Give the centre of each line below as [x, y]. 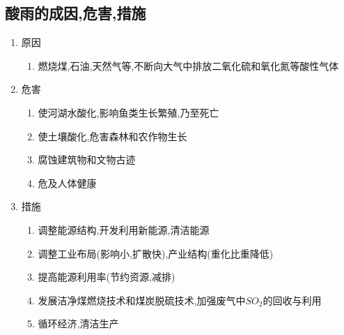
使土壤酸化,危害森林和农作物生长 [112, 136]
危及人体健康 [67, 183]
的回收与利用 [292, 300]
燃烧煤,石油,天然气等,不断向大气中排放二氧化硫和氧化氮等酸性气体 [188, 65]
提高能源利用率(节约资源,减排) [107, 277]
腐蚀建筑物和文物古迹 [87, 159]
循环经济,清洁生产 [78, 323]
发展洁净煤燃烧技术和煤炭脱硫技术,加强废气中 [142, 300]
